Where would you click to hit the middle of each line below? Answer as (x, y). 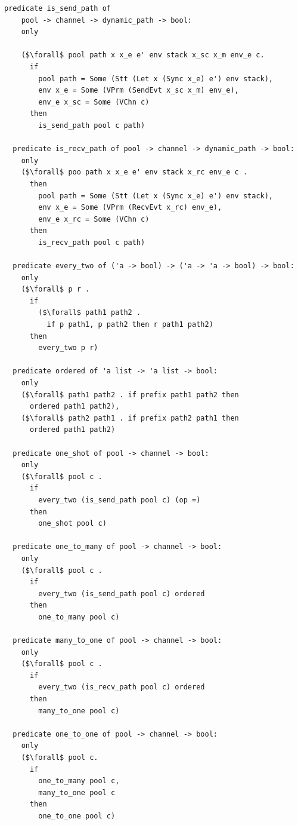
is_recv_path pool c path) (92, 242)
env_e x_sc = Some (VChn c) (94, 102)
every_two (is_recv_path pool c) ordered (122, 687)
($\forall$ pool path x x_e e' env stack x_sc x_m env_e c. (143, 55)
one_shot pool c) (72, 524)
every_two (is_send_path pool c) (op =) (119, 500)
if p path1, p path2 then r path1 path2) (130, 325)
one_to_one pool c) (77, 816)
